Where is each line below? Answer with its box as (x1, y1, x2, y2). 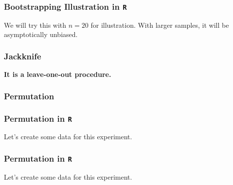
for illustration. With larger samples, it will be (90, 19, 229, 30)
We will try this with (4, 19, 67, 30)
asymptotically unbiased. (4, 29, 78, 39)
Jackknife (4, 50, 41, 62)
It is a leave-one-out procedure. (4, 69, 111, 79)
